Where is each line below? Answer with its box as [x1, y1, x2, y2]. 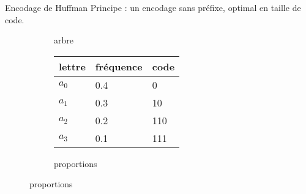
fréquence [95, 59, 143, 73]
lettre [59, 59, 86, 73]
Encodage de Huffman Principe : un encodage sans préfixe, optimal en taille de [5, 1, 301, 13]
